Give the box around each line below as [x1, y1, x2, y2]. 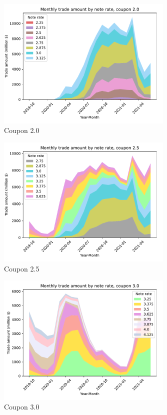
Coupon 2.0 [4, 125, 39, 135]
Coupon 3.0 [4, 401, 39, 412]
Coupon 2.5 [4, 263, 39, 273]
